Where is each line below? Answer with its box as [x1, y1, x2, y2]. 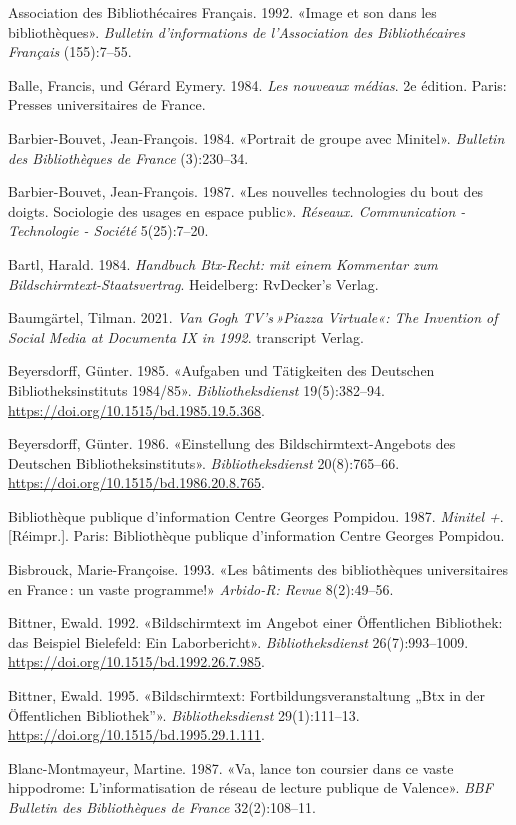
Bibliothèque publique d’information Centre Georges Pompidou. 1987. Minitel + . [8, 505, 504, 526]
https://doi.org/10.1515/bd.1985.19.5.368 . [8, 399, 265, 420]
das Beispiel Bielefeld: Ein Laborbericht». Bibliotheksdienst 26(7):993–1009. [8, 631, 469, 652]
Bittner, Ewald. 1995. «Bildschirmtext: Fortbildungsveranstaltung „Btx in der [8, 685, 486, 706]
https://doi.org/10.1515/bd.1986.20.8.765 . [8, 472, 265, 493]
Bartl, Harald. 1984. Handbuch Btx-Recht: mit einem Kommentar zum [8, 253, 438, 274]
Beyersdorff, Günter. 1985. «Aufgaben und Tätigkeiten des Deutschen [8, 360, 435, 381]
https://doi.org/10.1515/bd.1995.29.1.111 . [8, 724, 265, 745]
